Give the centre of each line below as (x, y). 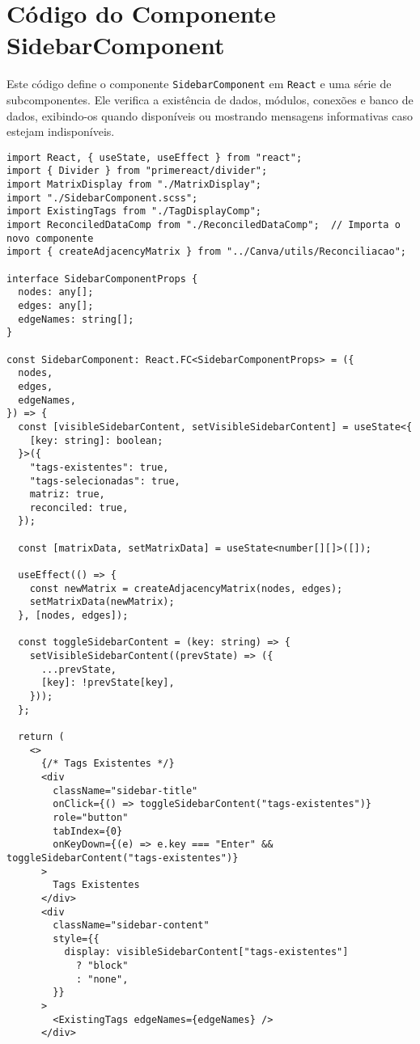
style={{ (76, 938)
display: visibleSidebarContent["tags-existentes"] (206, 952)
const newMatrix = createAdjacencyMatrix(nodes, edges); (186, 588)
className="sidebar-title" (125, 790)
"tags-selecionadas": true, (105, 481)
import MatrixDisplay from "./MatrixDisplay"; (134, 185)
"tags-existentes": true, (99, 467)
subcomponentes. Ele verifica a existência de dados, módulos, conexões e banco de (210, 99)
